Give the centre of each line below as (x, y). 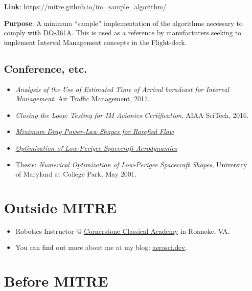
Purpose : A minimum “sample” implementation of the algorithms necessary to (123, 23)
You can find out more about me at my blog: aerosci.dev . (101, 247)
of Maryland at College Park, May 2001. (76, 174)
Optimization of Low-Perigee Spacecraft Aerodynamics (96, 147)
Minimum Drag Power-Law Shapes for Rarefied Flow (94, 131)
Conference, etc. (46, 68)
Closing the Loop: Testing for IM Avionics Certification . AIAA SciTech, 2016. (132, 115)
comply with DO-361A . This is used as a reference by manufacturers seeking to (123, 33)
